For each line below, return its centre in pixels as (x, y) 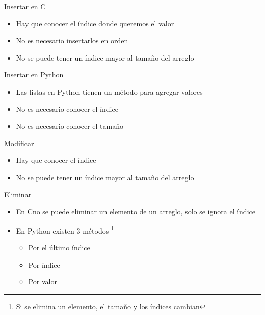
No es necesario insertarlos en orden (72, 40)
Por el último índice (59, 247)
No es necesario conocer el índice (67, 109)
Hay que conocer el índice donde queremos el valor (95, 23)
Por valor (43, 282)
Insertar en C (25, 6)
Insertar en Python (34, 75)
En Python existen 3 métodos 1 (65, 230)
